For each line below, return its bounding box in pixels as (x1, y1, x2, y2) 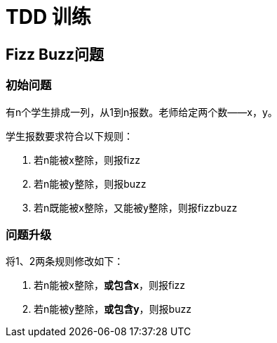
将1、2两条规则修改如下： (6, 255, 124, 268)
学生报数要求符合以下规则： (6, 129, 133, 142)
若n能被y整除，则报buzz (34, 177, 147, 190)
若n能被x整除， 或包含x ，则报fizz (34, 279, 186, 292)
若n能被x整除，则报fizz (34, 153, 140, 166)
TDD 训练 (6, 5, 91, 29)
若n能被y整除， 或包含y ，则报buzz (34, 303, 191, 316)
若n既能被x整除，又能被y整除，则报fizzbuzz (34, 201, 238, 214)
